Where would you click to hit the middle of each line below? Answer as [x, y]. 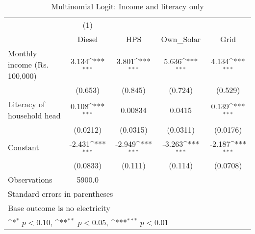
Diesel [88, 39]
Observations [30, 179]
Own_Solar [181, 39]
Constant [24, 147]
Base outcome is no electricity [59, 208]
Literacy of [26, 104]
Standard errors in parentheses [61, 193]
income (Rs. [28, 64]
